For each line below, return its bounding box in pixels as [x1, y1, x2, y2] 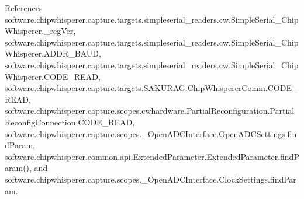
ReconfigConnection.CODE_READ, [5, 116, 135, 128]
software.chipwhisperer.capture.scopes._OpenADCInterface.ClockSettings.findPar [5, 173, 296, 185]
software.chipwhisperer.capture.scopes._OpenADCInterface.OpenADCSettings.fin [5, 127, 297, 139]
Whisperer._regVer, [5, 25, 76, 37]
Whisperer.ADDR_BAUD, [5, 47, 101, 60]
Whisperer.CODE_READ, [5, 70, 101, 82]
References [5, 2, 43, 13]
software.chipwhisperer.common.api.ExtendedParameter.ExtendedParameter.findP [5, 150, 299, 162]
